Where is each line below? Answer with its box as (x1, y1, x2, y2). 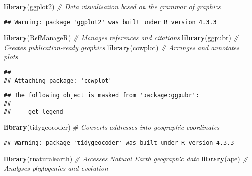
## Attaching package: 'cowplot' (4, 77, 112, 84)
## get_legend (4, 108, 63, 115)
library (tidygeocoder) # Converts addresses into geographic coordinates (4, 122, 219, 132)
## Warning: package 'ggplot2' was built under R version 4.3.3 (4, 18, 216, 26)
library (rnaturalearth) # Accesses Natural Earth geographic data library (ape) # (4, 153, 248, 163)
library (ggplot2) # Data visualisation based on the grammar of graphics (4, 1, 221, 11)
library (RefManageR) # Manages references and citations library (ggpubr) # (4, 33, 239, 43)
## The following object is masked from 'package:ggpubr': (4, 92, 199, 99)
